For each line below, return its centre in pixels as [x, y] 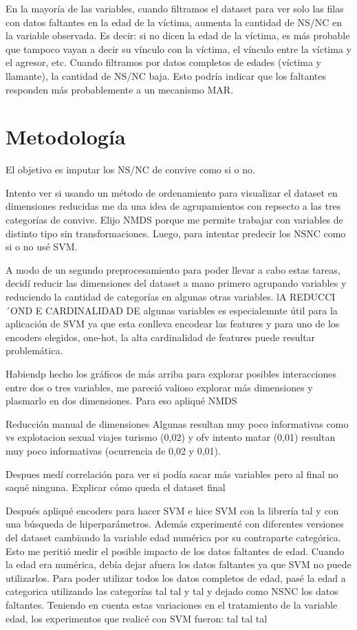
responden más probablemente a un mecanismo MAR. [120, 89]
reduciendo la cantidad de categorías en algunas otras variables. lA [146, 297]
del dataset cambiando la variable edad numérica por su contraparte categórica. [173, 537]
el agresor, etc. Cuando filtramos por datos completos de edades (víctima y [164, 62]
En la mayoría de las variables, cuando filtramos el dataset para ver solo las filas [175, 8]
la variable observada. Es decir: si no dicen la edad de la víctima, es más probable [178, 35]
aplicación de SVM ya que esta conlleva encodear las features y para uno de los [173, 324]
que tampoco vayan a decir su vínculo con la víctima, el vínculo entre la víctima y [178, 48]
